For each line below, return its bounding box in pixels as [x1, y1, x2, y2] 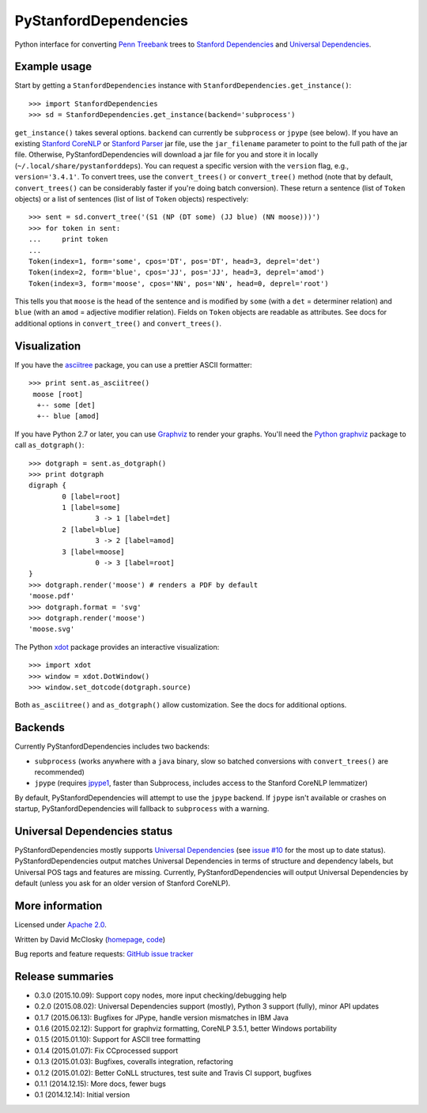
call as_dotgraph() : [14, 440, 85, 450]
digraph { [28, 481, 66, 490]
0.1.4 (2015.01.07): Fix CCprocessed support [34, 1046, 179, 1055]
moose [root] [32, 390, 83, 398]
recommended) [34, 768, 85, 777]
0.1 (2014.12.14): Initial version [34, 1090, 130, 1100]
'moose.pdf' [28, 591, 75, 601]
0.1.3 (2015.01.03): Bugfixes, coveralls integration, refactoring [34, 1057, 233, 1066]
